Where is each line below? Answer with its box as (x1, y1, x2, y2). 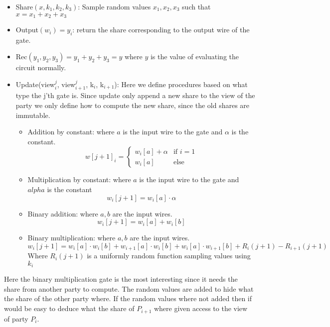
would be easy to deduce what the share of (4, 303, 135, 314)
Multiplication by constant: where (27, 174, 131, 185)
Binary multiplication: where (27, 232, 116, 243)
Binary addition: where (27, 208, 98, 218)
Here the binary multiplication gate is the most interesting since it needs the (4, 274, 238, 284)
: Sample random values (78, 1, 151, 11)
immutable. (15, 109, 50, 120)
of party (4, 313, 28, 324)
